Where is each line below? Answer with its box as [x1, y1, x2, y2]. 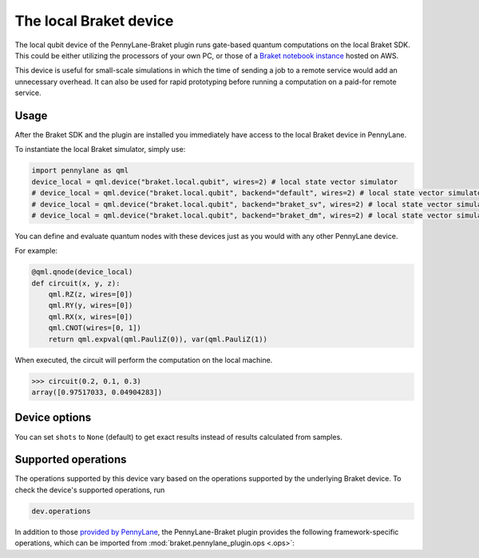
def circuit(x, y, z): [31, 278, 121, 288]
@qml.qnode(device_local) [31, 268, 133, 277]
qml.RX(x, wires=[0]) [48, 312, 133, 321]
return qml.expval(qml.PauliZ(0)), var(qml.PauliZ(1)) [48, 334, 267, 344]
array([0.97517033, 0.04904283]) [31, 388, 163, 397]
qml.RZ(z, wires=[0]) [48, 290, 133, 299]
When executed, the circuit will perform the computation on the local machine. [14, 355, 273, 365]
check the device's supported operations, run [14, 484, 165, 495]
